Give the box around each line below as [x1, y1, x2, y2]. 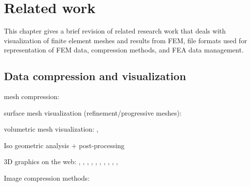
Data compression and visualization [4, 68, 186, 84]
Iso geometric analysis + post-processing [4, 140, 125, 150]
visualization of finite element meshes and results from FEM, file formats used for [4, 35, 247, 45]
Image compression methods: [4, 173, 90, 183]
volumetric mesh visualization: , [4, 124, 99, 134]
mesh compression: [4, 91, 59, 101]
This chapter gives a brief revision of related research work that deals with [4, 26, 226, 36]
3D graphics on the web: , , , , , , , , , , [4, 156, 118, 167]
